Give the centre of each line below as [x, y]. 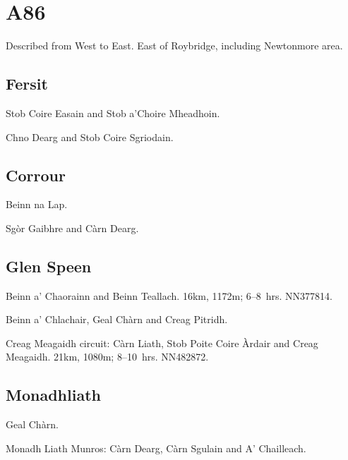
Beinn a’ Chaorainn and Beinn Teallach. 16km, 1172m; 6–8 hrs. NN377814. [169, 295]
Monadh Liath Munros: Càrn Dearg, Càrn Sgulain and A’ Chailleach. [156, 448]
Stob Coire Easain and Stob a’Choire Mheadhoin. [113, 113]
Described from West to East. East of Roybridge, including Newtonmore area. [174, 46]
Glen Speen [49, 266]
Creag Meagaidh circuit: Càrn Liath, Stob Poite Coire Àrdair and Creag [162, 343]
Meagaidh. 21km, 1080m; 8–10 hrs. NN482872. [107, 357]
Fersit [27, 84]
